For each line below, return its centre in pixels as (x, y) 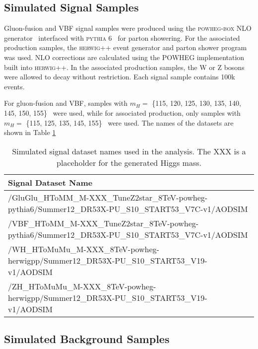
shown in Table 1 (30, 132)
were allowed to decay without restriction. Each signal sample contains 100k (120, 77)
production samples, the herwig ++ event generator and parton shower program (126, 47)
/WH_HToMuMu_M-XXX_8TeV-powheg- (84, 249)
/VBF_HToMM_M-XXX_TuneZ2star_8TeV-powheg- (103, 223)
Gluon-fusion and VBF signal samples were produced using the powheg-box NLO (128, 28)
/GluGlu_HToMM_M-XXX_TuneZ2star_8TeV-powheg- (108, 197)
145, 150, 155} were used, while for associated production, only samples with (122, 112)
